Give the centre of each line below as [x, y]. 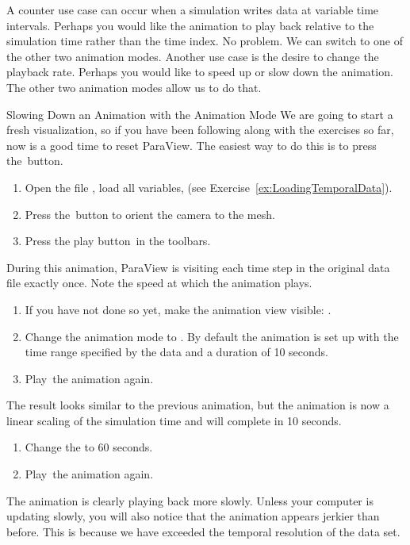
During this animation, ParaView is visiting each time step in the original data [198, 267]
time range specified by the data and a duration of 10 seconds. [176, 352]
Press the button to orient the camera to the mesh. [150, 214]
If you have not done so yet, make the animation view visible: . [178, 309]
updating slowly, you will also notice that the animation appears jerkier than [193, 516]
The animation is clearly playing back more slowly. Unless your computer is [190, 500]
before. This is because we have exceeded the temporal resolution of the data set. [203, 531]
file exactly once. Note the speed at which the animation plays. [159, 283]
